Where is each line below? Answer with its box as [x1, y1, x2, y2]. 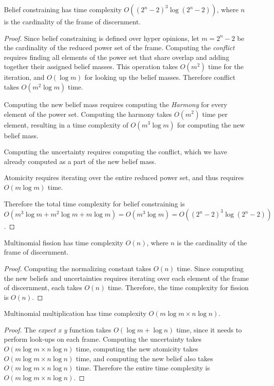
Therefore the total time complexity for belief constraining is [4, 198, 185, 208]
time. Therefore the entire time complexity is [76, 363, 210, 373]
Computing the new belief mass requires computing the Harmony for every [4, 99, 227, 109]
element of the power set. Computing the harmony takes [4, 109, 172, 119]
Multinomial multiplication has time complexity [4, 308, 146, 318]
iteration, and [4, 72, 45, 82]
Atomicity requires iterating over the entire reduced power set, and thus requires [4, 172, 244, 183]
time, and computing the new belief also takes [76, 353, 213, 363]
